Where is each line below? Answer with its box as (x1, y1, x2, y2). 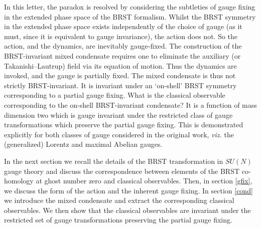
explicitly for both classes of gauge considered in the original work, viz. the (4, 129, 234, 139)
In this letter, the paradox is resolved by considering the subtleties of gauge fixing (4, 2, 255, 12)
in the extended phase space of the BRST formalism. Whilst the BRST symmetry (4, 11, 256, 22)
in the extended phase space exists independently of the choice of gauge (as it (4, 21, 242, 32)
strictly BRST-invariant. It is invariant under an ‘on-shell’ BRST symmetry (4, 80, 237, 90)
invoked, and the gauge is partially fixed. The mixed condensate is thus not (4, 70, 236, 81)
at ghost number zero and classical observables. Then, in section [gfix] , (36, 175, 252, 186)
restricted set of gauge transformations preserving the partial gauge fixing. (4, 214, 232, 225)
